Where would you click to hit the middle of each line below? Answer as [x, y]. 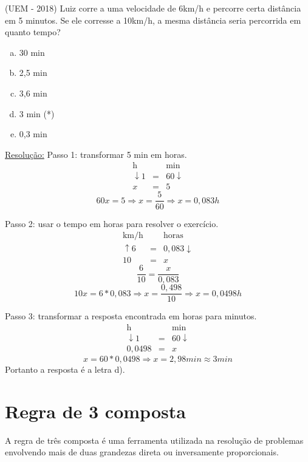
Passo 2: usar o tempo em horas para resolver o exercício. [112, 223]
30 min [32, 52]
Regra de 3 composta [95, 411]
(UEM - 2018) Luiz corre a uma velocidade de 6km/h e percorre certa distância [153, 8]
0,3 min [33, 134]
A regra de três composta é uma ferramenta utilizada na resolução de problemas [154, 440]
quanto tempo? [33, 32]
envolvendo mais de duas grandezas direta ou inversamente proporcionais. [142, 452]
